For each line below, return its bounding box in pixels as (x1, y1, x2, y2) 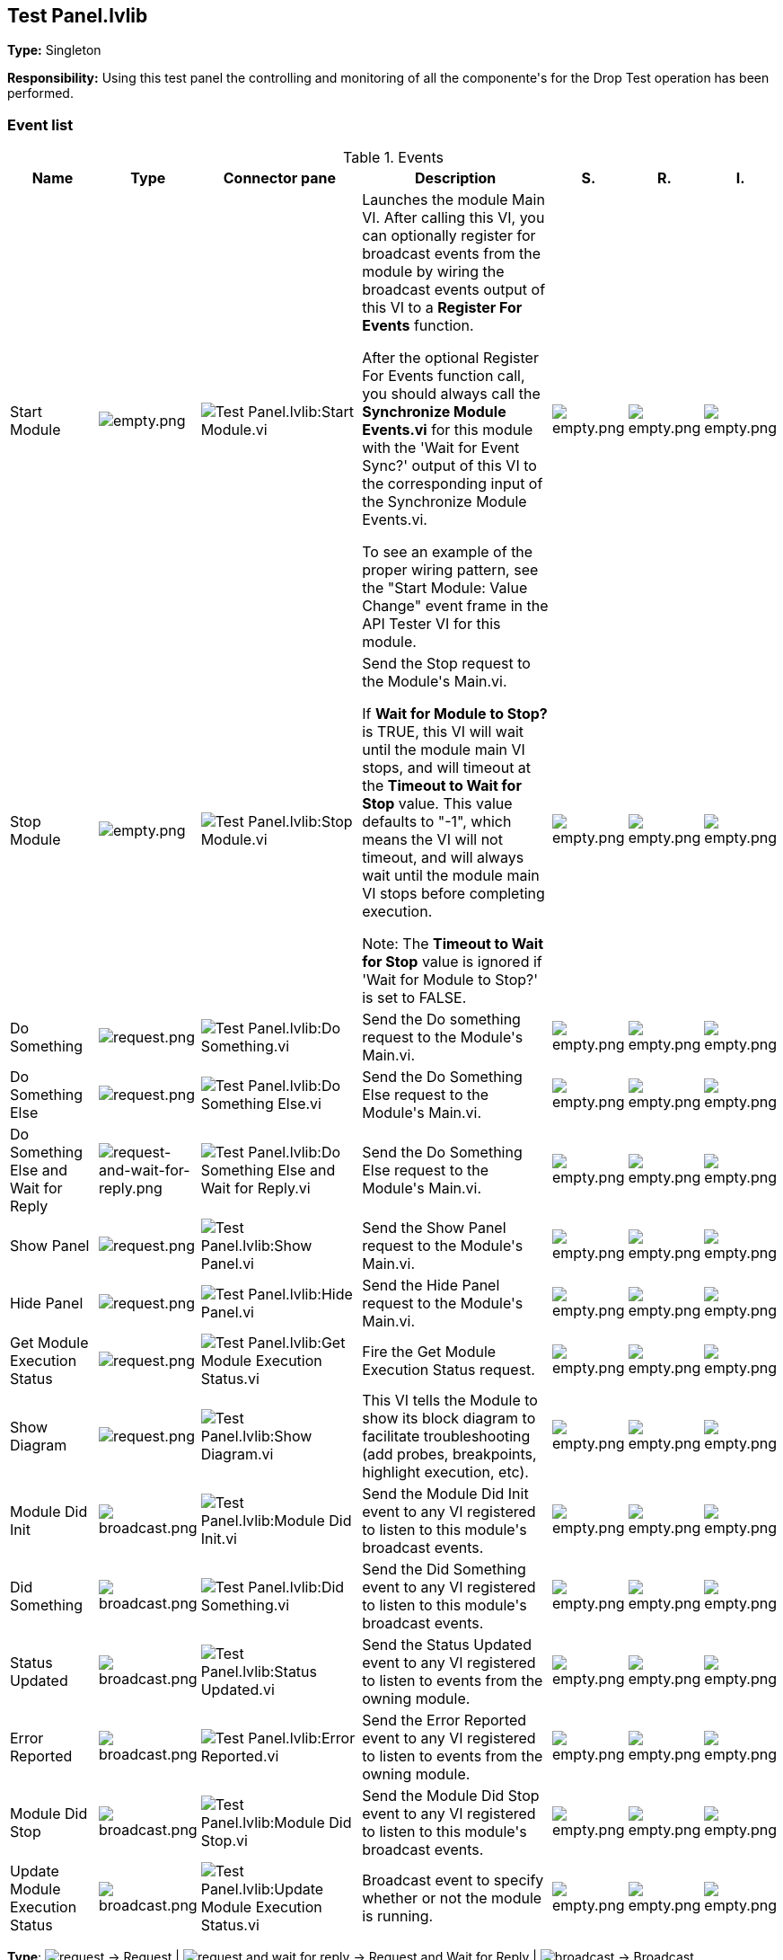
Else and (10, 1161, 67, 1180)
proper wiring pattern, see (362, 561, 539, 580)
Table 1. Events (343, 148, 444, 167)
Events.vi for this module (362, 421, 533, 439)
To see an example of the (362, 543, 533, 562)
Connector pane (223, 169, 337, 188)
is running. (362, 1907, 434, 1926)
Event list (7, 115, 74, 134)
